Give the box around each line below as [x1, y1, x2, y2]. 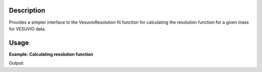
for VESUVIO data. [9, 26, 46, 31]
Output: [9, 60, 24, 66]
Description [9, 6, 46, 14]
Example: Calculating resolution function [9, 51, 94, 57]
